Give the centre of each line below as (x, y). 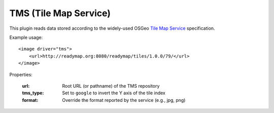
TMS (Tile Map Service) (60, 13)
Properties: (21, 74)
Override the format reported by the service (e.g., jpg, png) (124, 100)
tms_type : (33, 93)
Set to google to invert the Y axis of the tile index (114, 93)
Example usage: (26, 37)
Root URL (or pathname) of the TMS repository (111, 86)
